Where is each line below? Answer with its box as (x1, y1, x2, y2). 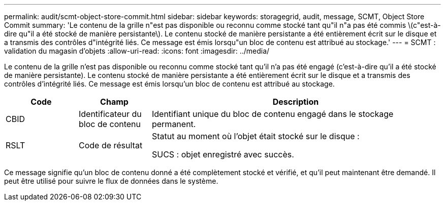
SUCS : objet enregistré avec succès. (151, 149, 294, 159)
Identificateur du (78, 109, 142, 119)
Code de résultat (78, 140, 143, 150)
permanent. (151, 119, 196, 129)
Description (272, 97, 319, 107)
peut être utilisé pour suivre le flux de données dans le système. (4, 177, 218, 185)
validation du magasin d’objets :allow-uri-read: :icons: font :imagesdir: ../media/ (4, 47, 270, 55)
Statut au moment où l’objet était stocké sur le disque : (151, 131, 360, 141)
